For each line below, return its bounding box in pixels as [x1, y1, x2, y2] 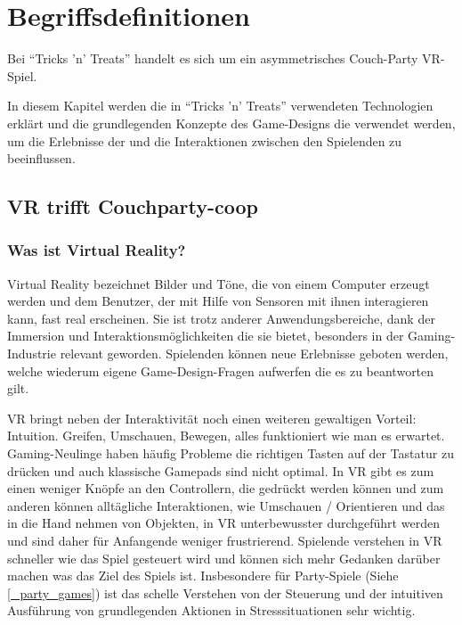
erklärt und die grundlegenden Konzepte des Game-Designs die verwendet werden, [7, 113, 456, 132]
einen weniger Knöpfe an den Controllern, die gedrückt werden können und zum [7, 479, 444, 498]
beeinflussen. [7, 149, 76, 168]
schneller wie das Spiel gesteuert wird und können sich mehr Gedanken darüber [7, 548, 441, 567]
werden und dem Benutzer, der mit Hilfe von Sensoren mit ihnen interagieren [7, 292, 429, 310]
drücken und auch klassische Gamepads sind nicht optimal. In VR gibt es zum [7, 461, 434, 480]
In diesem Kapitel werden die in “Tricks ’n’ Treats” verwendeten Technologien [7, 96, 434, 115]
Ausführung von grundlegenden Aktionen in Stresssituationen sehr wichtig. [7, 601, 416, 620]
